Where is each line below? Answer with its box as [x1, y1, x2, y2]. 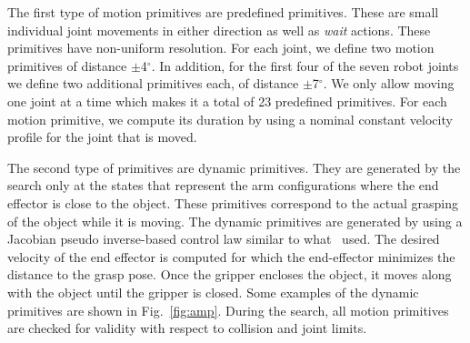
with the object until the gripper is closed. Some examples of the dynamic [7, 282, 419, 301]
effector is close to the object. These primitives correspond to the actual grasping [7, 193, 459, 212]
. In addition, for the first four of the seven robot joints [151, 55, 459, 75]
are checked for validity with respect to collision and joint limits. [7, 318, 367, 338]
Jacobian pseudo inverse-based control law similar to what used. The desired [7, 229, 440, 248]
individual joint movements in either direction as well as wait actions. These [7, 20, 431, 39]
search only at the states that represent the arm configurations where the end [7, 176, 439, 195]
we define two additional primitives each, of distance [7, 74, 299, 93]
